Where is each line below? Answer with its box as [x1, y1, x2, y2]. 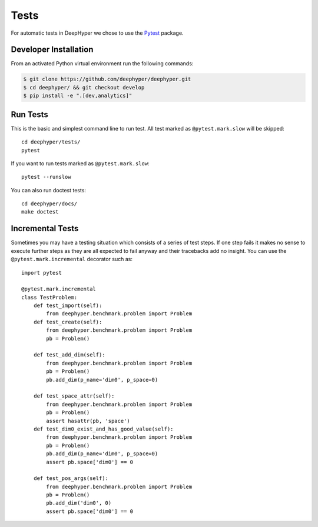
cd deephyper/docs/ [21, 201, 78, 207]
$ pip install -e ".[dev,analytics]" [23, 92, 132, 99]
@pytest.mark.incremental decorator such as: [11, 256, 132, 263]
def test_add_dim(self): [33, 352, 105, 358]
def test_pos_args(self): [33, 475, 109, 482]
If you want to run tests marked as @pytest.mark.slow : [11, 159, 150, 167]
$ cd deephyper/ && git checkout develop [23, 84, 145, 91]
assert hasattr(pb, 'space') [46, 418, 131, 424]
